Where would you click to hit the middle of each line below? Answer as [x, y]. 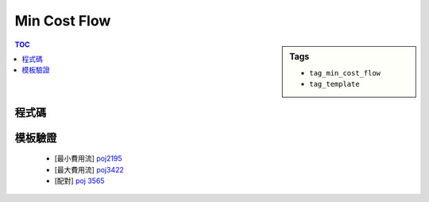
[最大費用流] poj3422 [89, 169]
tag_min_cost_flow [345, 73]
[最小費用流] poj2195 [88, 158]
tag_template [335, 84]
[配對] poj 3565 [79, 181]
